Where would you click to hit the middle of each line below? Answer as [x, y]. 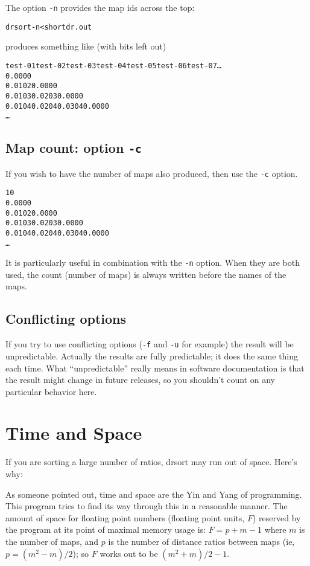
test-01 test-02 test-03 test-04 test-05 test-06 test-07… [114, 66]
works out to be [129, 553]
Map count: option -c [74, 148]
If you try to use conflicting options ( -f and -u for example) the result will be [150, 344]
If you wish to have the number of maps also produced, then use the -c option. [152, 173]
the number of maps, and [52, 541]
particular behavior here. [51, 391]
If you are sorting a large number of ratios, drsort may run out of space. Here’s [151, 462]
